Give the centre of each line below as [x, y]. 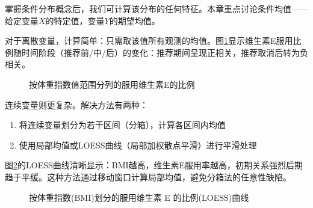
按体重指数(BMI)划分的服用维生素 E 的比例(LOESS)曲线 [139, 197]
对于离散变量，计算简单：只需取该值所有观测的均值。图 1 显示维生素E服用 [149, 41]
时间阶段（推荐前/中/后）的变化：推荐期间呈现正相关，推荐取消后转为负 [165, 52]
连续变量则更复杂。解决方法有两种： [76, 104]
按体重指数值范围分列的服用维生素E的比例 [112, 84]
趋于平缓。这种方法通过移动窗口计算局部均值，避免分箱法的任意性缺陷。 [148, 176]
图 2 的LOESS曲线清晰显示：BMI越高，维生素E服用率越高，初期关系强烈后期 [154, 165]
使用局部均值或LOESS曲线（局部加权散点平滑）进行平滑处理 [138, 145]
